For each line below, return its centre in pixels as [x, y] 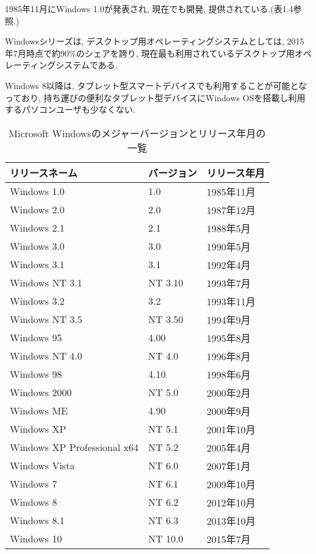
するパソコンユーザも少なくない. [70, 109]
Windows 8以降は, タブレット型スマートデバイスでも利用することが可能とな [156, 85]
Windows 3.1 [37, 265]
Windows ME [39, 411]
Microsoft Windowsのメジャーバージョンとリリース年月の [137, 133]
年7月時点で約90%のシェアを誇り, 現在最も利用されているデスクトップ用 [150, 53]
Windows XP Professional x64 [74, 447]
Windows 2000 [41, 392]
